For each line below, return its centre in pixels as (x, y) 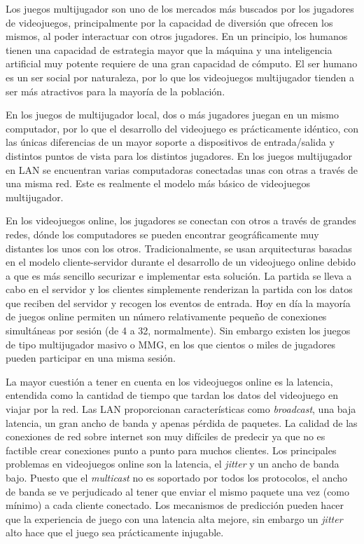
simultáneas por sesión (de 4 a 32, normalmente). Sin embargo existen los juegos (178, 331)
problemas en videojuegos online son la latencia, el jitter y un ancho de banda (173, 464)
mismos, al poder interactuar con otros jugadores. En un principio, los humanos (177, 36)
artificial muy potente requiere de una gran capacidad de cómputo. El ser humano (182, 63)
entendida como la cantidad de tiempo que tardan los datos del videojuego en (172, 395)
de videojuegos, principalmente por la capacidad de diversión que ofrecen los (169, 22)
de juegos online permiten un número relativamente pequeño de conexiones (166, 317)
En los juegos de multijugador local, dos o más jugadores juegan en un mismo (172, 115)
